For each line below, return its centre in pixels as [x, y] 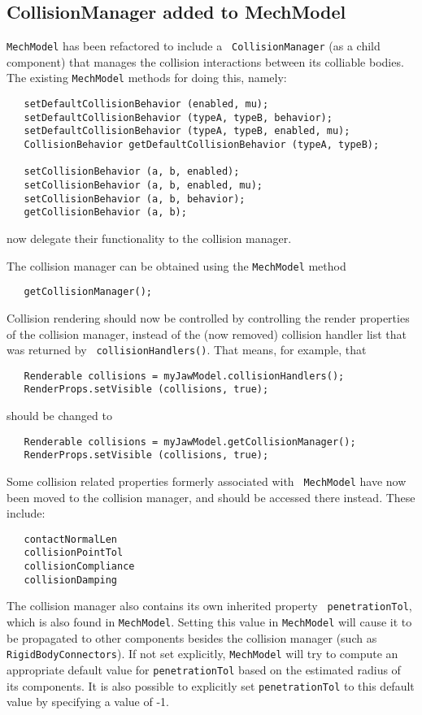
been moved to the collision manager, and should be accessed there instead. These [211, 497]
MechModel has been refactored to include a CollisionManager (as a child [194, 46]
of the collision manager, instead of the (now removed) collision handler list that [207, 334]
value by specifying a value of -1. [88, 702]
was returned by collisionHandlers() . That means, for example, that [187, 350]
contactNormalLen [71, 539]
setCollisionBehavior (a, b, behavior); [135, 199]
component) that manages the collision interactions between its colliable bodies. [205, 61]
